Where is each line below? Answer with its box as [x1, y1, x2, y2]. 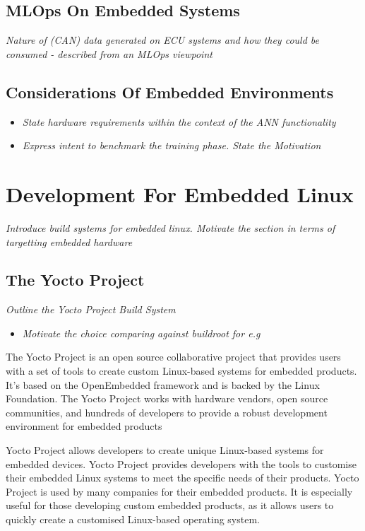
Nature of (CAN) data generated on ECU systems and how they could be [6, 33, 319, 47]
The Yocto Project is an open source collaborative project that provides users [6, 349, 341, 364]
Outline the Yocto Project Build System [6, 302, 176, 317]
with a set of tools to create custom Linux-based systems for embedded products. [6, 363, 357, 378]
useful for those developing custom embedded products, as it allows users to [6, 498, 334, 513]
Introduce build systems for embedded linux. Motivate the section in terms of [6, 220, 335, 235]
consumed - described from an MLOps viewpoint [6, 46, 213, 61]
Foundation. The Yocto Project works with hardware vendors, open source [6, 391, 328, 406]
